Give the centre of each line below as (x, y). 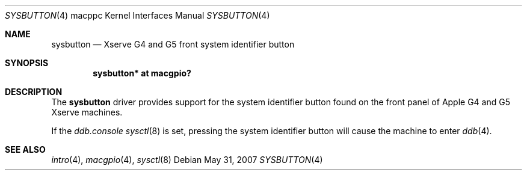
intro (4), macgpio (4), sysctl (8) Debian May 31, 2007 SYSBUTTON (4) (187, 160)
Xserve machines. (87, 112)
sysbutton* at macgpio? (142, 73)
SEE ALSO (25, 149)
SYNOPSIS (27, 63)
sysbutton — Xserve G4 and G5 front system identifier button (173, 44)
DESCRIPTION (34, 92)
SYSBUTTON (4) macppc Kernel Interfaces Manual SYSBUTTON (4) (137, 15)
